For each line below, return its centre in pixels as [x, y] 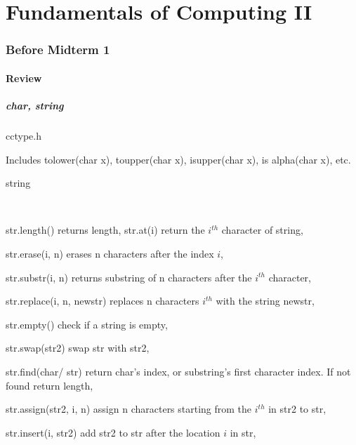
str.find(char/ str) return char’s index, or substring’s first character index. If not [178, 371]
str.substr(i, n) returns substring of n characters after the [129, 277]
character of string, [262, 230]
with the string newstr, [265, 301]
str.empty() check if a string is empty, [87, 324]
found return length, [50, 385]
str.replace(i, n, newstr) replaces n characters [103, 301]
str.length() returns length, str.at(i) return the [105, 230]
